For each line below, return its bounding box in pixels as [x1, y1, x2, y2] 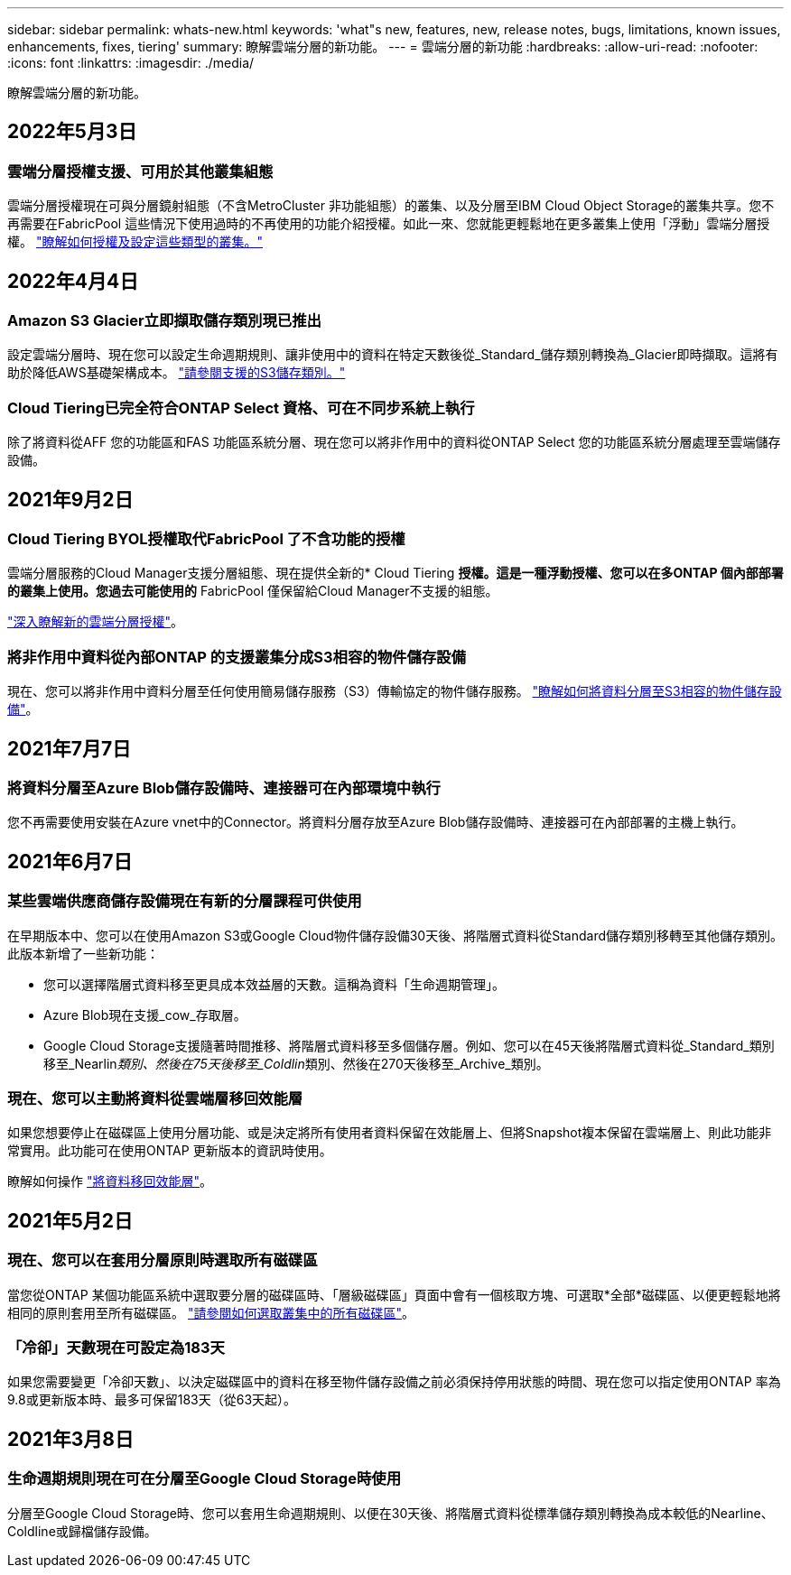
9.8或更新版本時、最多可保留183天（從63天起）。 [7, 1392, 297, 1408]
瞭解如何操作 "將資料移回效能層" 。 [7, 1173, 212, 1190]
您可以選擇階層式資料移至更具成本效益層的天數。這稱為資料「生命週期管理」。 [43, 976, 505, 992]
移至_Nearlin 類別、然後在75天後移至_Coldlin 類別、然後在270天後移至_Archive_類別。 [43, 1055, 549, 1071]
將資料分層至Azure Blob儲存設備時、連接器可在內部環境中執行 [7, 779, 441, 797]
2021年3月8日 [7, 1427, 134, 1450]
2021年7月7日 [7, 737, 132, 760]
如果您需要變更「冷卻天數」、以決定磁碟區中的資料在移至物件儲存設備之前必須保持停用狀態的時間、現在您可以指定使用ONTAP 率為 [7, 1374, 781, 1390]
